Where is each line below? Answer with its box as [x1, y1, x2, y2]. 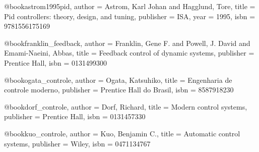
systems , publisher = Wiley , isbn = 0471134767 [4, 138, 151, 148]
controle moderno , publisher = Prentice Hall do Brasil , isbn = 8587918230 [4, 84, 234, 95]
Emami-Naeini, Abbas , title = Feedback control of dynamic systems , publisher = [4, 47, 254, 58]
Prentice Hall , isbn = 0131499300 [4, 57, 107, 68]
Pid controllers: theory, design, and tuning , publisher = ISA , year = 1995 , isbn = [4, 11, 255, 21]
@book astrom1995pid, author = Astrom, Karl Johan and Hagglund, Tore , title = [4, 1, 255, 11]
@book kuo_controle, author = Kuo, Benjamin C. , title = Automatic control [4, 128, 240, 138]
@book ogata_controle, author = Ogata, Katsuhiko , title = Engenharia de [4, 74, 232, 85]
